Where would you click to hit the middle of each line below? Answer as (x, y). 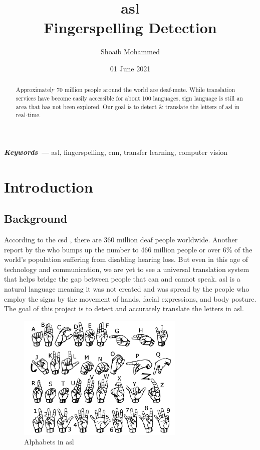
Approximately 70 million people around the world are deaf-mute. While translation (125, 90)
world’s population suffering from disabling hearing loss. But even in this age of (126, 259)
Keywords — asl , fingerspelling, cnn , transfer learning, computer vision (116, 152)
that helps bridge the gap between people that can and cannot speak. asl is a (122, 279)
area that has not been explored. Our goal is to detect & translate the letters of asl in (127, 106)
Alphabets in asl (49, 442)
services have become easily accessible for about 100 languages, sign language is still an (129, 98)
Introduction (49, 186)
